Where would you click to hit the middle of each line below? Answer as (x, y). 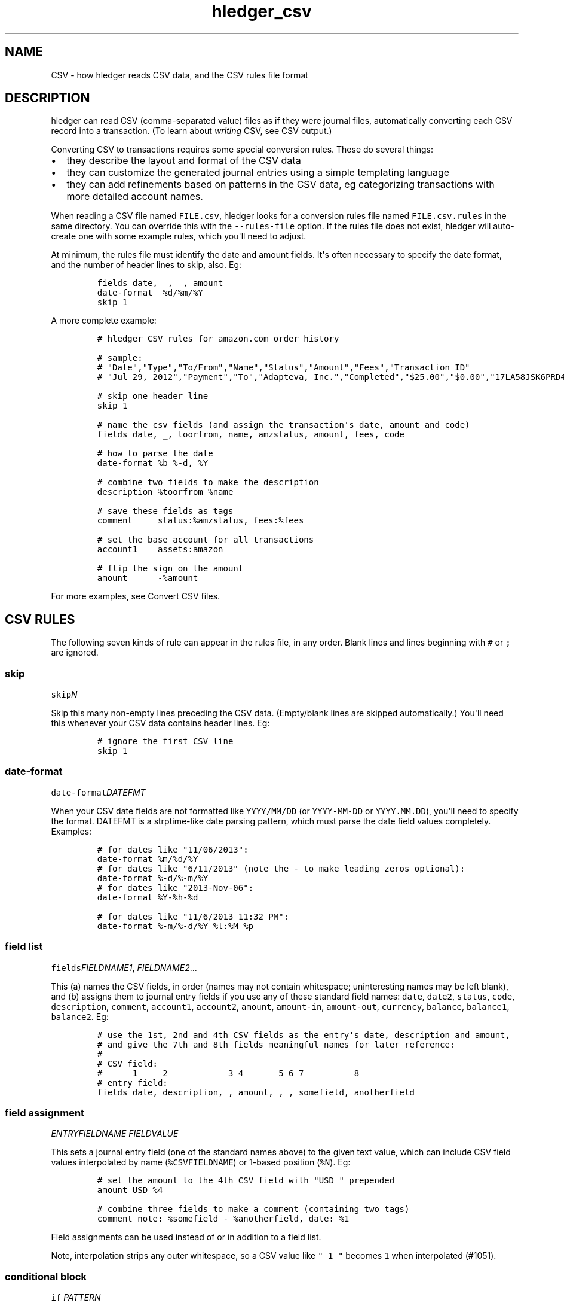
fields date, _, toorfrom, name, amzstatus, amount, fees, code (251, 435)
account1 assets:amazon (160, 549)
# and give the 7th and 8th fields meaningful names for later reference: (276, 1044)
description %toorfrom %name (165, 492)
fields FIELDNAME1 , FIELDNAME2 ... (124, 967)
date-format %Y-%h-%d (148, 897)
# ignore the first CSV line (165, 742)
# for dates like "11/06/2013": (173, 849)
